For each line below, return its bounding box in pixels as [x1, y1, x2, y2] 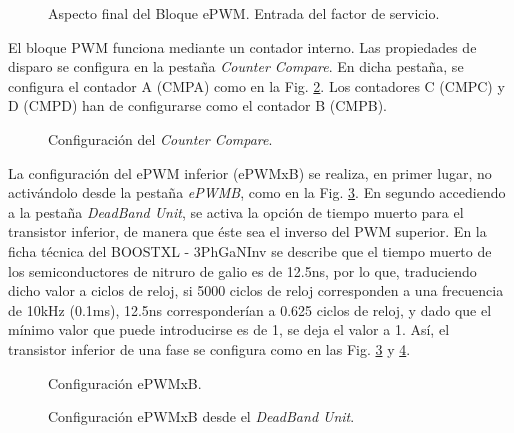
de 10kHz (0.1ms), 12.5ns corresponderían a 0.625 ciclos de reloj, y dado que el [8, 299, 492, 320]
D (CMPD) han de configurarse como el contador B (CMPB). [8, 95, 387, 116]
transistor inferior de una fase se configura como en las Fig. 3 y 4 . [8, 338, 411, 359]
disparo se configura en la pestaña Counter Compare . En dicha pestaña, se [8, 56, 464, 77]
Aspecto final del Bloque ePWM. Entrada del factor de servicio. [48, 3, 440, 23]
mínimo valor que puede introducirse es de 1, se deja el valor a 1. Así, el [8, 319, 450, 340]
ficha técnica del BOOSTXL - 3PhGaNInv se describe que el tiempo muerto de [8, 240, 492, 261]
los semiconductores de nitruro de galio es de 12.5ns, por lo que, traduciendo [8, 260, 477, 281]
